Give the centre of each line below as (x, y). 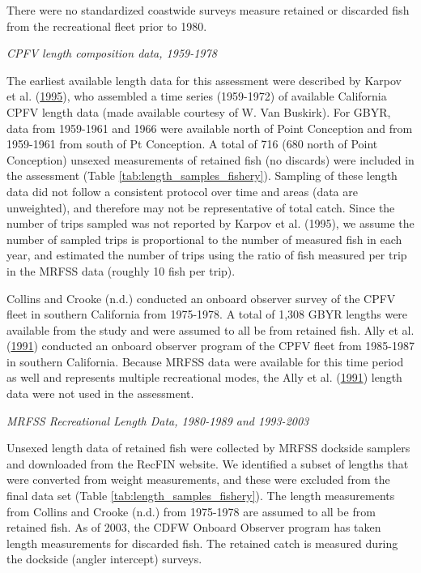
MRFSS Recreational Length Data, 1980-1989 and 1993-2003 (158, 420)
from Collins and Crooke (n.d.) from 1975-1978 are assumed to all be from (191, 511)
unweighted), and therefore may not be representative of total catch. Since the (201, 207)
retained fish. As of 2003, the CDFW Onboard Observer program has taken (194, 527)
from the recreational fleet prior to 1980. (107, 26)
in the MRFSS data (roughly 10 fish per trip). (121, 270)
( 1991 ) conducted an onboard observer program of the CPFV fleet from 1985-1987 (210, 346)
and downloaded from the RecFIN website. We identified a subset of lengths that (208, 463)
